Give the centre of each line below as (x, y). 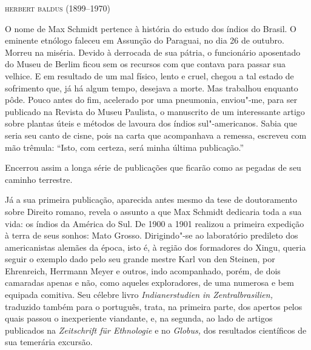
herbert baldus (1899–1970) (58, 8)
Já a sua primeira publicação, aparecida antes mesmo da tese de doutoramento (151, 200)
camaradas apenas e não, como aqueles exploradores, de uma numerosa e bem (149, 282)
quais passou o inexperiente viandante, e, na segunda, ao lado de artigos (139, 318)
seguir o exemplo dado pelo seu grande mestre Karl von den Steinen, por (140, 259)
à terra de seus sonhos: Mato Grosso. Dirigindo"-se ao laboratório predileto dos (152, 235)
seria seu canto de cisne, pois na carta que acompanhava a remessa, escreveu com (156, 135)
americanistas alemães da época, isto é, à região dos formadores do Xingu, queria (155, 247)
